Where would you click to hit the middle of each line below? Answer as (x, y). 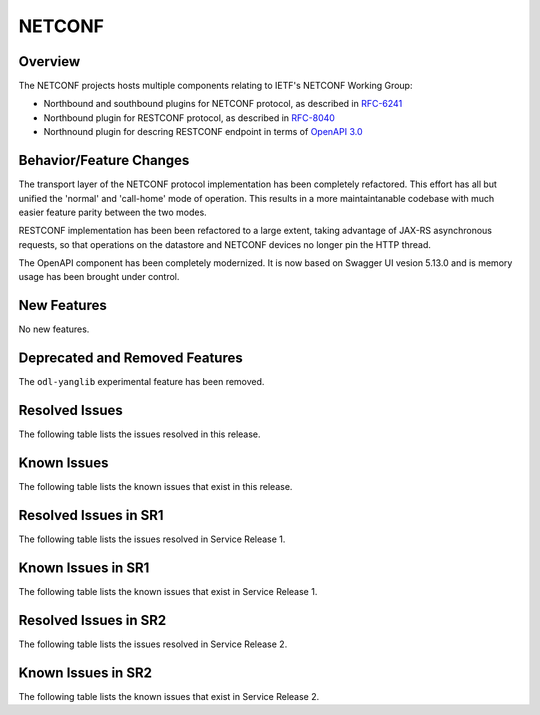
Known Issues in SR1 (84, 567)
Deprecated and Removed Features (131, 358)
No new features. (54, 329)
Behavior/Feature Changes (104, 160)
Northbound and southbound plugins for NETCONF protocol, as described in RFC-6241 (223, 104)
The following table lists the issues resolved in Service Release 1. (152, 539)
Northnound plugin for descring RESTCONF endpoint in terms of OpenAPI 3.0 (203, 132)
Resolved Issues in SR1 (91, 515)
